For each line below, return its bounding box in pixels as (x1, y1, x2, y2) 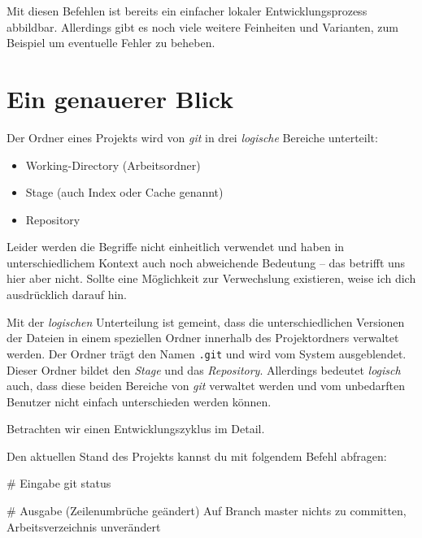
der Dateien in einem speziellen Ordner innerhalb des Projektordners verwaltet (7, 329, 399, 346)
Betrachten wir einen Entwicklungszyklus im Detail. (7, 420, 265, 437)
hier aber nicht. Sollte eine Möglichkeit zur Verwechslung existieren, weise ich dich (7, 270, 416, 287)
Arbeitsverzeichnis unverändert (7, 518, 161, 535)
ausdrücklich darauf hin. (7, 286, 127, 303)
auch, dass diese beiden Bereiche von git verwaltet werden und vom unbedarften (7, 377, 406, 394)
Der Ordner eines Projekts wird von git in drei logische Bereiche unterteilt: (7, 128, 378, 145)
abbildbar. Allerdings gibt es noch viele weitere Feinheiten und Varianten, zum (7, 18, 398, 35)
